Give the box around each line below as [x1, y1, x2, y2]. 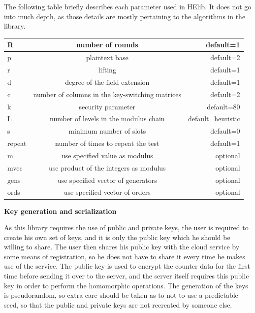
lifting [98, 64, 116, 74]
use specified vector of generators [57, 174, 157, 185]
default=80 [207, 101, 240, 111]
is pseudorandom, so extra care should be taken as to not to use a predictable [4, 290, 238, 300]
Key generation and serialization [4, 206, 117, 216]
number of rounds [76, 39, 138, 50]
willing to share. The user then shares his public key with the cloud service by [4, 242, 240, 252]
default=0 [210, 126, 240, 136]
